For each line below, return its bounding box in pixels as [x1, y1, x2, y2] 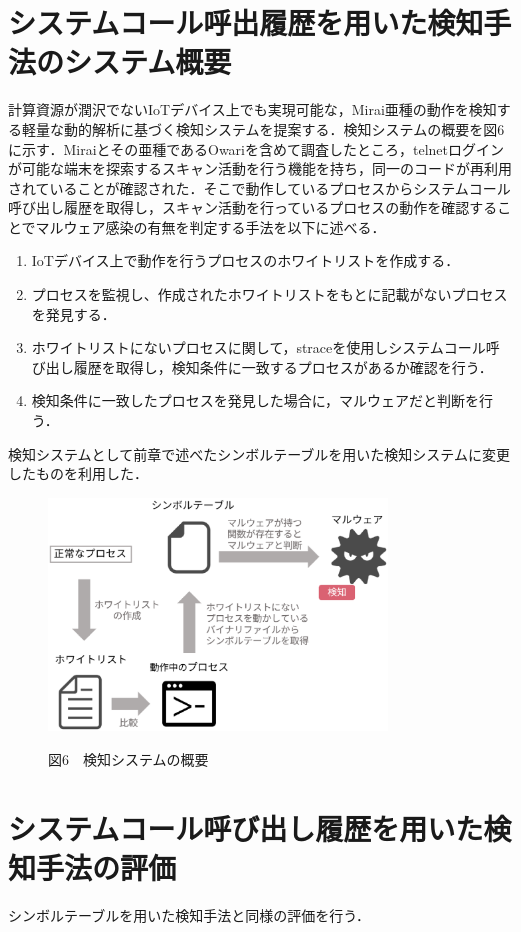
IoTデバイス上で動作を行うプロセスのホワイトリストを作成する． [31, 250, 460, 271]
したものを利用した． [8, 463, 148, 484]
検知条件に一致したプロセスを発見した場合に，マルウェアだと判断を [31, 390, 480, 411]
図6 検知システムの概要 [48, 748, 209, 769]
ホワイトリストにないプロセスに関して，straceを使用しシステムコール [31, 337, 486, 358]
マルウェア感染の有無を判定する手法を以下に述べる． [35, 216, 386, 237]
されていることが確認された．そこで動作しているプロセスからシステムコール [8, 177, 511, 198]
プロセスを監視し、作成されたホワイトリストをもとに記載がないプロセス [31, 284, 508, 305]
